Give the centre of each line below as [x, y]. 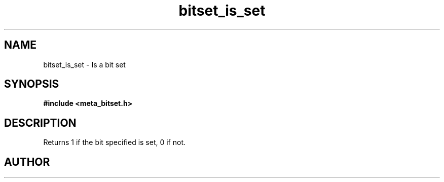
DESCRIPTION [40, 123]
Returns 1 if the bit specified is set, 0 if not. [115, 142]
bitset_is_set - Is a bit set [84, 64]
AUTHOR [27, 162]
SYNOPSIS [32, 84]
